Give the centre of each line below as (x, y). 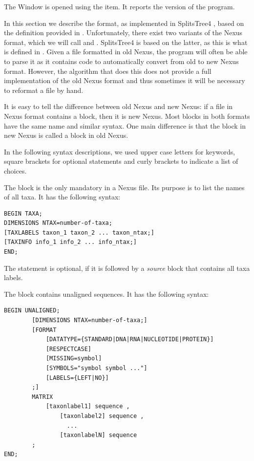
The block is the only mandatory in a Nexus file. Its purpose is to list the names (124, 187)
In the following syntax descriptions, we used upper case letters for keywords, (120, 151)
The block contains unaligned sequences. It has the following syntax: (106, 294)
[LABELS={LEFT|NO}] (77, 378)
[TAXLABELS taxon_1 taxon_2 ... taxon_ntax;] (79, 232)
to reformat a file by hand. (44, 90)
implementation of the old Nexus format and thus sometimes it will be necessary (125, 80)
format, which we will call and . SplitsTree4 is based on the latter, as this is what (126, 42)
